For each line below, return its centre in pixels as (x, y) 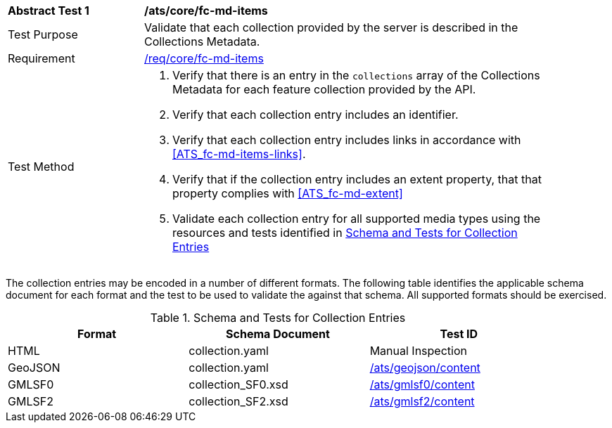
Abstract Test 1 (49, 11)
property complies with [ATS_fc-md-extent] (288, 193)
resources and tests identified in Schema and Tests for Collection (345, 233)
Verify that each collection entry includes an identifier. (315, 115)
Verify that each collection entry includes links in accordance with (347, 140)
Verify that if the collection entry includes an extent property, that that (357, 179)
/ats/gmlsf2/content (422, 401)
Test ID (459, 334)
